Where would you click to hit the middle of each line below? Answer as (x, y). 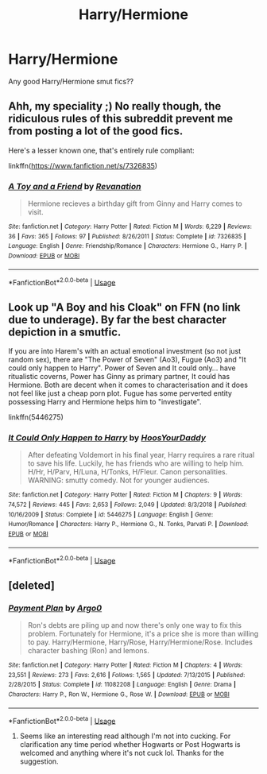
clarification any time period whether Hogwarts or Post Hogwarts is (130, 745)
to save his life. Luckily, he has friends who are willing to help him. (136, 463)
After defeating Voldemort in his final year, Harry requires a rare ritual (141, 455)
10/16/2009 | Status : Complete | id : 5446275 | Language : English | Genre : (111, 514)
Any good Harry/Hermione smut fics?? (71, 81)
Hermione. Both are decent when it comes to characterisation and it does (128, 385)
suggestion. (39, 761)
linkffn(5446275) (36, 417)
